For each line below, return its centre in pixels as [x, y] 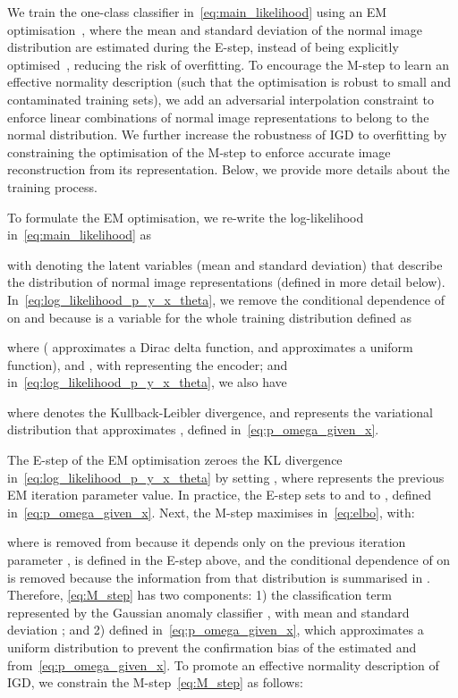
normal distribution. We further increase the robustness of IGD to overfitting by [227, 135]
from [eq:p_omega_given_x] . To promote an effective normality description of [223, 664]
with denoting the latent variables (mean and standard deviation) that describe [225, 264]
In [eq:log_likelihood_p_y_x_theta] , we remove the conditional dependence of [226, 299]
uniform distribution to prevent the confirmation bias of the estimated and [212, 647]
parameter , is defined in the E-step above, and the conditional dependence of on [229, 560]
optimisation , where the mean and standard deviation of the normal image [215, 29]
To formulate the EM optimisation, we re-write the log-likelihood [186, 217]
